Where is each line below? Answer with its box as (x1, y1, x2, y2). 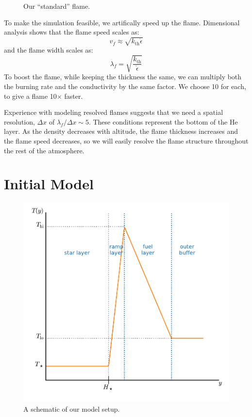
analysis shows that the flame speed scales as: (4, 27, 139, 37)
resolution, (4, 116, 35, 127)
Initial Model (4, 174, 94, 194)
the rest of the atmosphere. (4, 145, 84, 155)
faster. (64, 91, 83, 101)
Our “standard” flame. (23, 1, 90, 11)
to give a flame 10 (4, 91, 57, 101)
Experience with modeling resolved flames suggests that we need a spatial (4, 107, 223, 117)
